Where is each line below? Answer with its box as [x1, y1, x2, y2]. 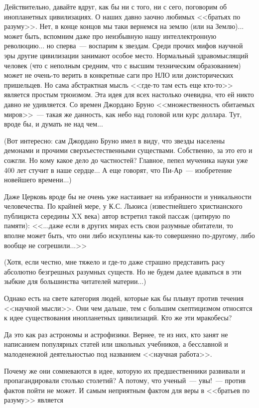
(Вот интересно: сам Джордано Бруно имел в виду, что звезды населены [4, 135, 225, 145]
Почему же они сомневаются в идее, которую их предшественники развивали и [4, 365, 246, 376]
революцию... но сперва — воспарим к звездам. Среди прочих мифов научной [4, 40, 243, 51]
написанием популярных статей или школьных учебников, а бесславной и [4, 339, 228, 349]
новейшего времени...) [4, 174, 72, 185]
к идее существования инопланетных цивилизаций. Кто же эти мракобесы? [4, 312, 232, 323]
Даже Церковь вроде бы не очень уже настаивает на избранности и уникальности [4, 191, 252, 201]
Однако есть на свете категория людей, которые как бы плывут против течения [4, 293, 244, 303]
